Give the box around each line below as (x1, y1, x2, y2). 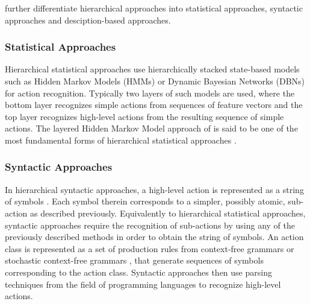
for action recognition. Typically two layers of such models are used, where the (5, 86, 295, 99)
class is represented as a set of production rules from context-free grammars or (5, 242, 294, 255)
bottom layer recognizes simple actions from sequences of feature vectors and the (5, 98, 303, 111)
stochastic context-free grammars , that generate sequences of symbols (5, 254, 264, 267)
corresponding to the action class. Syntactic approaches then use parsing (5, 265, 272, 278)
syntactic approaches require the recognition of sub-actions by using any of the (5, 218, 295, 231)
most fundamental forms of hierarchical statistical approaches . (5, 133, 237, 146)
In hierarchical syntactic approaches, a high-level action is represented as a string (5, 183, 304, 195)
